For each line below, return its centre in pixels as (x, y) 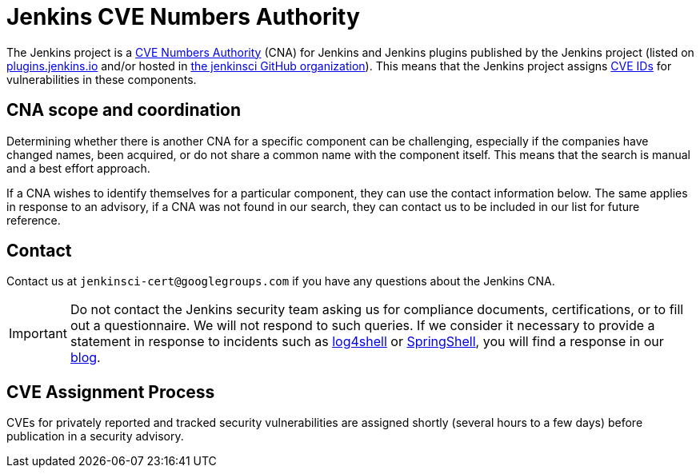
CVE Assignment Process (111, 392)
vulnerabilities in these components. (102, 79)
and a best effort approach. (78, 168)
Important (38, 334)
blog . (85, 358)
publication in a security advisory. (95, 436)
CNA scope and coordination (124, 110)
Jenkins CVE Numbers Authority (183, 17)
